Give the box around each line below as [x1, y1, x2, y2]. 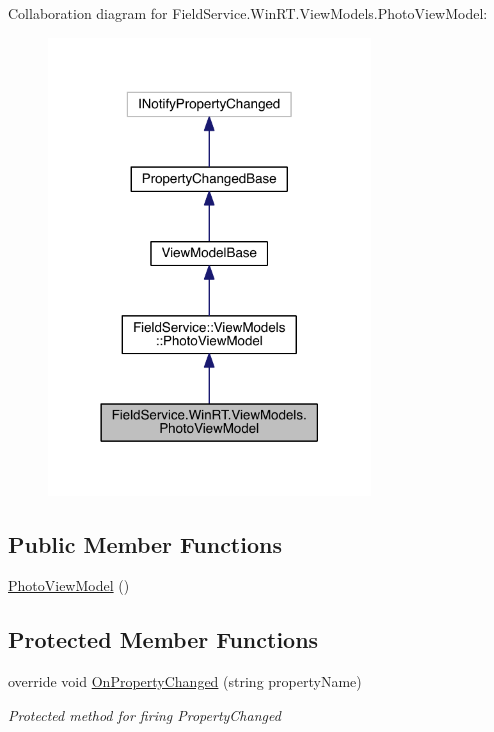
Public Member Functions [8, 528, 282, 559]
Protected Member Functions [8, 624, 319, 655]
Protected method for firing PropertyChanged [8, 704, 281, 725]
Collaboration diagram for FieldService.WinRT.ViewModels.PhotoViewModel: [8, 3, 488, 23]
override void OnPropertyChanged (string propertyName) [8, 671, 362, 692]
